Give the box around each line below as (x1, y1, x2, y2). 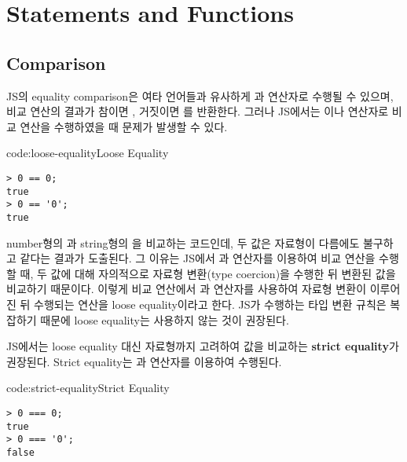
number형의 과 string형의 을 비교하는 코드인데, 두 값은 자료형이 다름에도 (6, 234, 360, 251)
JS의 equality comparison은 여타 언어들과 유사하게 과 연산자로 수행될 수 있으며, (6, 87, 394, 104)
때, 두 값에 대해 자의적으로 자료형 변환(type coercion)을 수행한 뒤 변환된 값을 (20, 265, 396, 281)
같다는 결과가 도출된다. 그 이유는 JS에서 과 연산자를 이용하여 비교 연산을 (20, 250, 376, 266)
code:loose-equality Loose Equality (6, 145, 169, 161)
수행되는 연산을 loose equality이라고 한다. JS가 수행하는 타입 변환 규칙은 (34, 295, 387, 312)
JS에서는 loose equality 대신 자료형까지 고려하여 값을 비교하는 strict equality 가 (6, 338, 399, 354)
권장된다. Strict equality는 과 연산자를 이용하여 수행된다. (6, 353, 282, 369)
